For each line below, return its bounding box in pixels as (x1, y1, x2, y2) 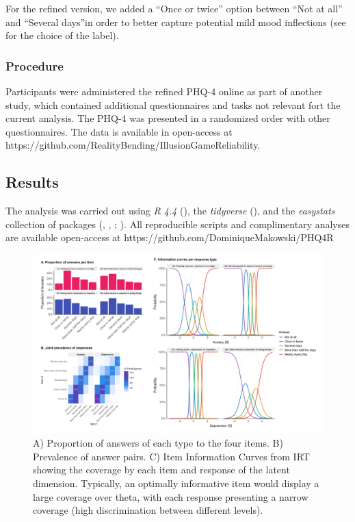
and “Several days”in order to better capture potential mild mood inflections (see (5, 14, 346, 29)
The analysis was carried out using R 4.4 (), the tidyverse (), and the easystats (5, 203, 335, 218)
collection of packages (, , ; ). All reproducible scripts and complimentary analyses (5, 216, 350, 231)
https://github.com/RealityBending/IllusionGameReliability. (5, 138, 261, 152)
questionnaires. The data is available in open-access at (5, 124, 233, 138)
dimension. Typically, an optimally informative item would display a (33, 476, 319, 490)
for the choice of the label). (5, 28, 119, 42)
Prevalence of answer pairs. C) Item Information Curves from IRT (33, 449, 310, 463)
